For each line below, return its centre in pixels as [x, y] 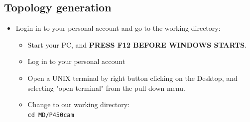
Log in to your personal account [76, 61]
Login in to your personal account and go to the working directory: [118, 28]
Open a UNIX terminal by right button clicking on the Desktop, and [132, 78]
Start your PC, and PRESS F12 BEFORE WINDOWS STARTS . [137, 44]
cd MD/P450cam [51, 115]
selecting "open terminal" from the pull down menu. [106, 88]
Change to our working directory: [78, 104]
